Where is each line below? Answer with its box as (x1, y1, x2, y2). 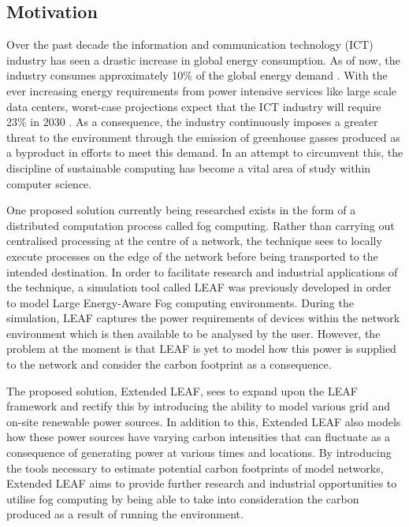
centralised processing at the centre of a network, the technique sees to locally (6, 232, 382, 249)
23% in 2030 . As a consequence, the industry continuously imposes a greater (6, 113, 378, 130)
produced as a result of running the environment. (6, 506, 244, 522)
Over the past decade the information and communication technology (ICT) (6, 36, 374, 53)
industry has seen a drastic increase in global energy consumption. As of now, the (6, 51, 400, 68)
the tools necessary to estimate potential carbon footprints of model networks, (6, 459, 384, 476)
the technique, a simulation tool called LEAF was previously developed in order (6, 279, 392, 295)
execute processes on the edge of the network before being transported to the (6, 247, 378, 264)
